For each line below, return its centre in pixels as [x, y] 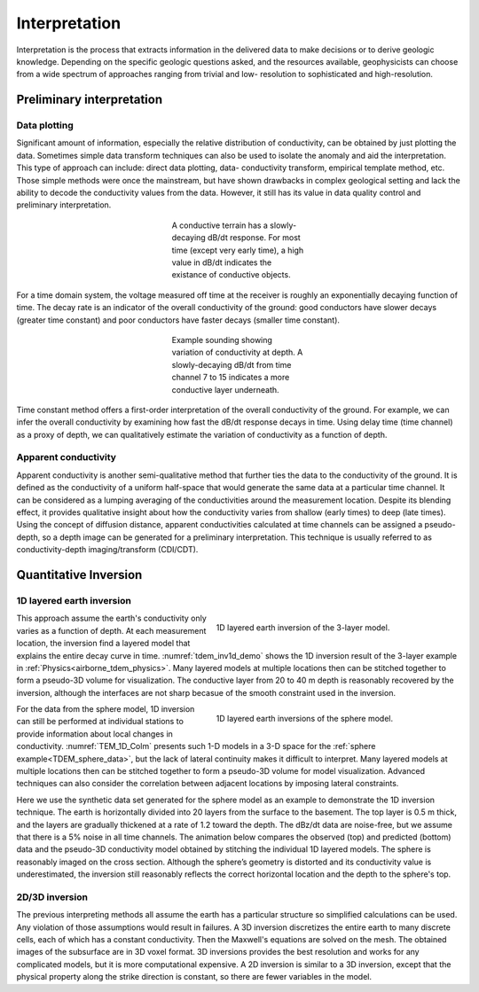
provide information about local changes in [94, 734]
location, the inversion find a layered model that [103, 644]
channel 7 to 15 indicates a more [231, 378]
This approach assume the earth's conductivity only [112, 618]
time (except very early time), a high [238, 250]
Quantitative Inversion [79, 575]
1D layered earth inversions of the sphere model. [305, 718]
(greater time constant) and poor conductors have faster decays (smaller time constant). [178, 320]
